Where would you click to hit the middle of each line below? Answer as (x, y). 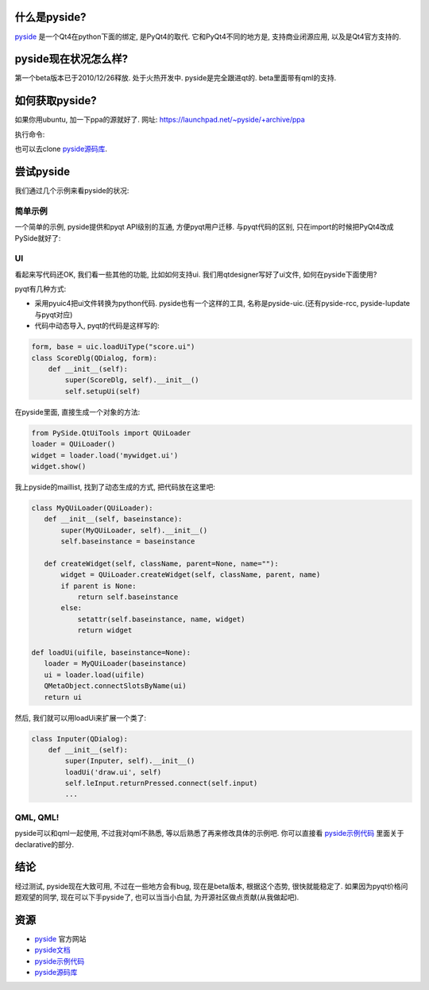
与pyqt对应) (54, 315)
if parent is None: (99, 586)
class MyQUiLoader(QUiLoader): (93, 508)
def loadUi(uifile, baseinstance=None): (111, 652)
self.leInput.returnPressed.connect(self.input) (161, 783)
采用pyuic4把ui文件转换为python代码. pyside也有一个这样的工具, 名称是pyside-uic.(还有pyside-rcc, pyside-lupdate (222, 304)
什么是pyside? (50, 17)
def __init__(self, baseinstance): (113, 519)
